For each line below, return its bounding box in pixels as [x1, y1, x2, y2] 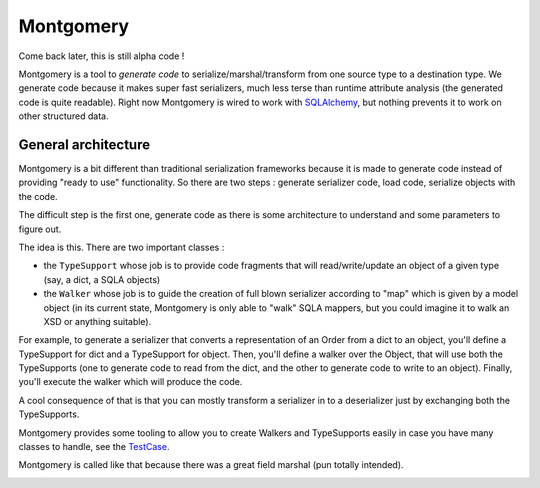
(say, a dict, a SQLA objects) [43, 273, 161, 285]
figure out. [18, 223, 62, 235]
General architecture [18, 136, 150, 153]
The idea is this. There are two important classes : [18, 241, 225, 253]
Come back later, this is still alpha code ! [18, 50, 185, 62]
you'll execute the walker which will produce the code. [18, 376, 243, 388]
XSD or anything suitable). [43, 315, 152, 327]
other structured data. [18, 110, 109, 122]
